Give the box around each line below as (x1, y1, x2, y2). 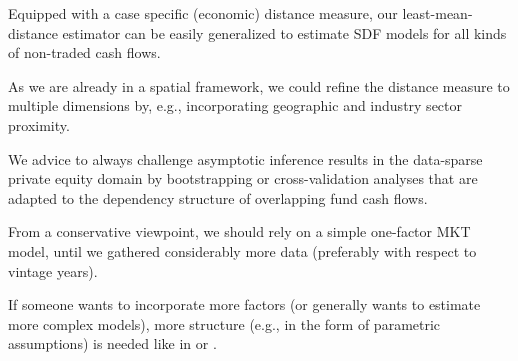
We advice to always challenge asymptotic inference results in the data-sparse (8, 148, 483, 169)
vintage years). (8, 260, 98, 281)
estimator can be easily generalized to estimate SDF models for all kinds (62, 22, 507, 43)
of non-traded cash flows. (8, 42, 161, 63)
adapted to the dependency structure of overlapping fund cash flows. (8, 187, 428, 208)
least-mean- (402, 3, 473, 23)
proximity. (8, 114, 70, 135)
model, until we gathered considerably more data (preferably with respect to (8, 240, 477, 261)
